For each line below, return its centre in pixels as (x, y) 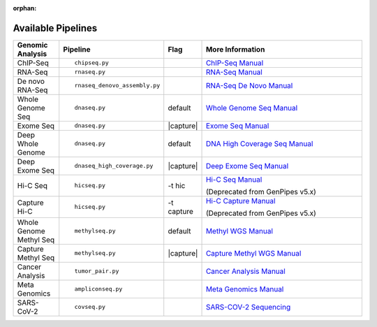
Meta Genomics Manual (245, 289)
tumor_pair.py (97, 271)
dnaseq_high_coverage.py (114, 166)
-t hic (177, 185)
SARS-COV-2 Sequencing (248, 307)
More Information (235, 49)
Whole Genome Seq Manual (252, 108)
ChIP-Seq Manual (235, 63)
